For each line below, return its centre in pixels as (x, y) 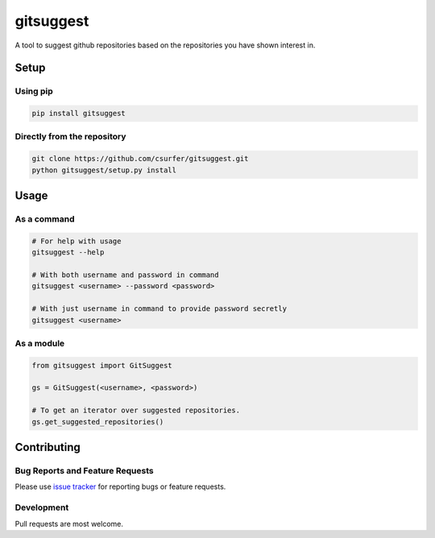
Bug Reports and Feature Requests (84, 471)
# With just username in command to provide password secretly (159, 309)
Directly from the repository (70, 137)
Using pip (34, 91)
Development (42, 507)
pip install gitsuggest (79, 114)
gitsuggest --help (68, 252)
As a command (45, 219)
